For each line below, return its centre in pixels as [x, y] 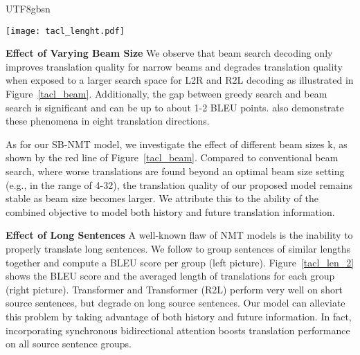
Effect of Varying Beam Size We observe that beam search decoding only [169, 53]
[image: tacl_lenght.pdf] [65, 31]
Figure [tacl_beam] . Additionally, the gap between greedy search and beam [166, 94]
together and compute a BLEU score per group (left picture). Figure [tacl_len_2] [180, 262]
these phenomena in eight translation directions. [108, 121]
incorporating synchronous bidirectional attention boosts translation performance [178, 330]
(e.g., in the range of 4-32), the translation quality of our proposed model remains [179, 184]
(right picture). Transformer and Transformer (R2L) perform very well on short [174, 289]
